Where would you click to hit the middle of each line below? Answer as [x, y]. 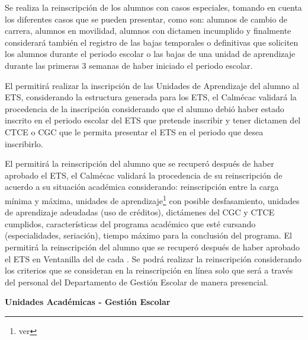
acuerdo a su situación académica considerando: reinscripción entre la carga [142, 187]
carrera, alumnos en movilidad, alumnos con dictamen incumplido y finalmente [148, 31]
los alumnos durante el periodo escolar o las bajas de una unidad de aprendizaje [150, 54]
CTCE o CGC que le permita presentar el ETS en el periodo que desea [134, 131]
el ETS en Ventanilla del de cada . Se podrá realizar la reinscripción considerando [153, 258]
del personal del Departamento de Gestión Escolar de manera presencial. [137, 282]
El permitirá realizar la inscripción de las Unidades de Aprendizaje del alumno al [152, 85]
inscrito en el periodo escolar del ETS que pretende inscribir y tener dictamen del [153, 120]
